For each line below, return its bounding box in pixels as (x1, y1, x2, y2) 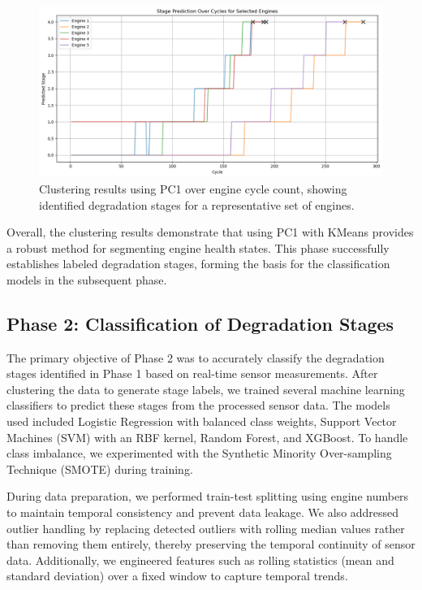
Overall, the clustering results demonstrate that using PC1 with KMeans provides (6, 223, 414, 241)
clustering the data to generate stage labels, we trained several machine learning (6, 380, 405, 397)
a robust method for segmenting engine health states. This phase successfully (6, 239, 390, 256)
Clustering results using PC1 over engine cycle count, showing (39, 180, 347, 197)
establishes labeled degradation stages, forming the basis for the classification (6, 255, 390, 272)
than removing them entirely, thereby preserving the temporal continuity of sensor (6, 536, 416, 553)
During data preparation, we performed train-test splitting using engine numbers (6, 488, 409, 505)
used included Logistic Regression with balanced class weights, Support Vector (6, 413, 397, 430)
